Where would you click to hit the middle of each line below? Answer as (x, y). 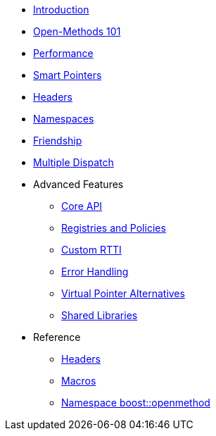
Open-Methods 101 (77, 31)
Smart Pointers (68, 75)
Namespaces (64, 119)
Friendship (58, 141)
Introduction (61, 10)
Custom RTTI (91, 250)
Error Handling (95, 272)
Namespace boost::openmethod (136, 403)
